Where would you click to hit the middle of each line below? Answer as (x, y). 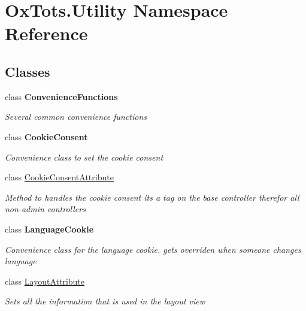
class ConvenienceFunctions (61, 96)
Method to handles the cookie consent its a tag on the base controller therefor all (152, 197)
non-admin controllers (45, 209)
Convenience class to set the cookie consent (84, 157)
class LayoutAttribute (45, 281)
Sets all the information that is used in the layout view (105, 301)
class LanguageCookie (49, 229)
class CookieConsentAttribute (59, 177)
